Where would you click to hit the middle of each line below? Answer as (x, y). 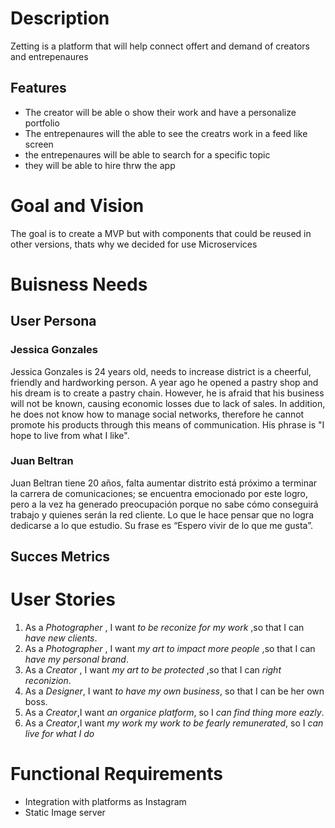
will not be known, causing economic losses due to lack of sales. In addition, (168, 403)
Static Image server (65, 813)
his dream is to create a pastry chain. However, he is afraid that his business (167, 393)
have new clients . (61, 638)
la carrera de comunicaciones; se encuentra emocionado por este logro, (159, 493)
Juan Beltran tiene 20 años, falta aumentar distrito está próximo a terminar (164, 483)
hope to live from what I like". (70, 435)
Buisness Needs (79, 284)
